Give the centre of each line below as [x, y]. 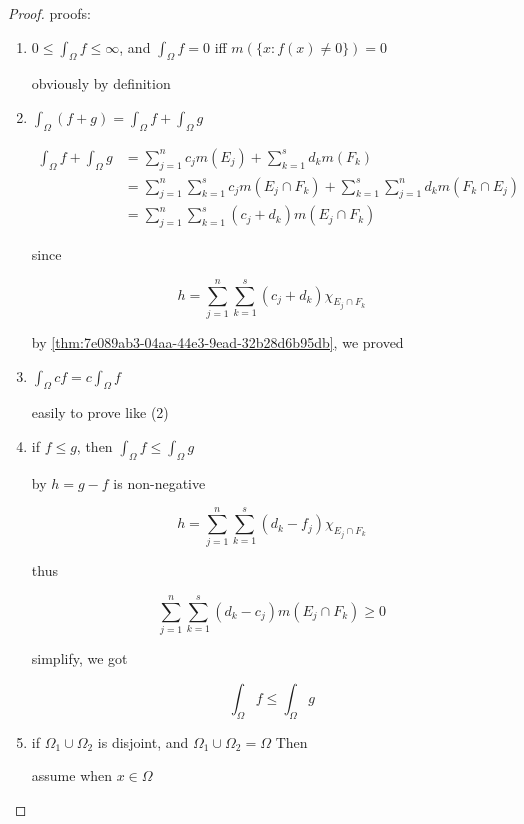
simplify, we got [79, 658]
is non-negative [159, 482]
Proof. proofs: [49, 13]
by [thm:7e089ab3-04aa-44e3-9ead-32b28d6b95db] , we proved [217, 341]
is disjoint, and [143, 741]
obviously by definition [101, 83]
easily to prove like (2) [100, 412]
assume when [72, 775]
